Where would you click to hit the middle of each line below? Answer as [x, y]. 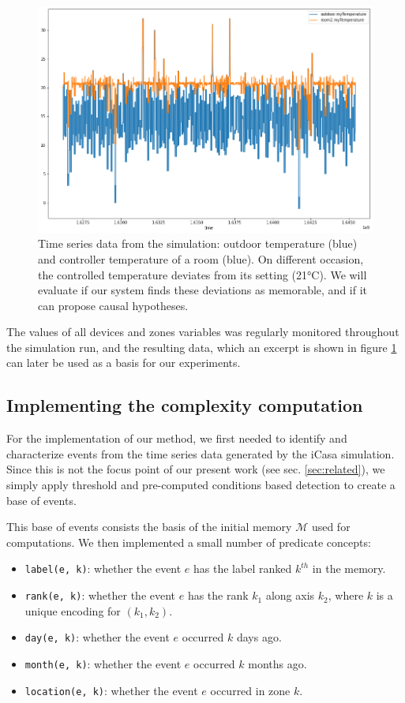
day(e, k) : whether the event [97, 637]
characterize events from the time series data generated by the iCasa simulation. [201, 453]
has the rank [218, 595]
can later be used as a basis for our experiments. [124, 363]
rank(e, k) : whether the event [100, 595]
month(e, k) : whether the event [103, 663]
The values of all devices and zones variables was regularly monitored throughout [203, 332]
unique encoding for [73, 610]
